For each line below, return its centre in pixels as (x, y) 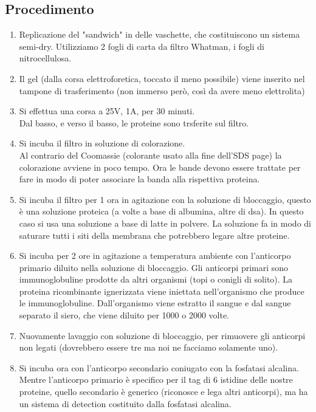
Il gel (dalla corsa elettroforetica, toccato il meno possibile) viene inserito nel (162, 78)
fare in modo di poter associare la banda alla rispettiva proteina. (139, 179)
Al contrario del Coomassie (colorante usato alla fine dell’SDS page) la (150, 155)
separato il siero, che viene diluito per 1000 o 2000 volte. (124, 315)
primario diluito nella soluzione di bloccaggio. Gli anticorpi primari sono (154, 267)
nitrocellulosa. (45, 58)
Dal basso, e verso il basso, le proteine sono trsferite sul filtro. (134, 122)
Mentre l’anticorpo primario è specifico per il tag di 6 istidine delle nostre (156, 379)
